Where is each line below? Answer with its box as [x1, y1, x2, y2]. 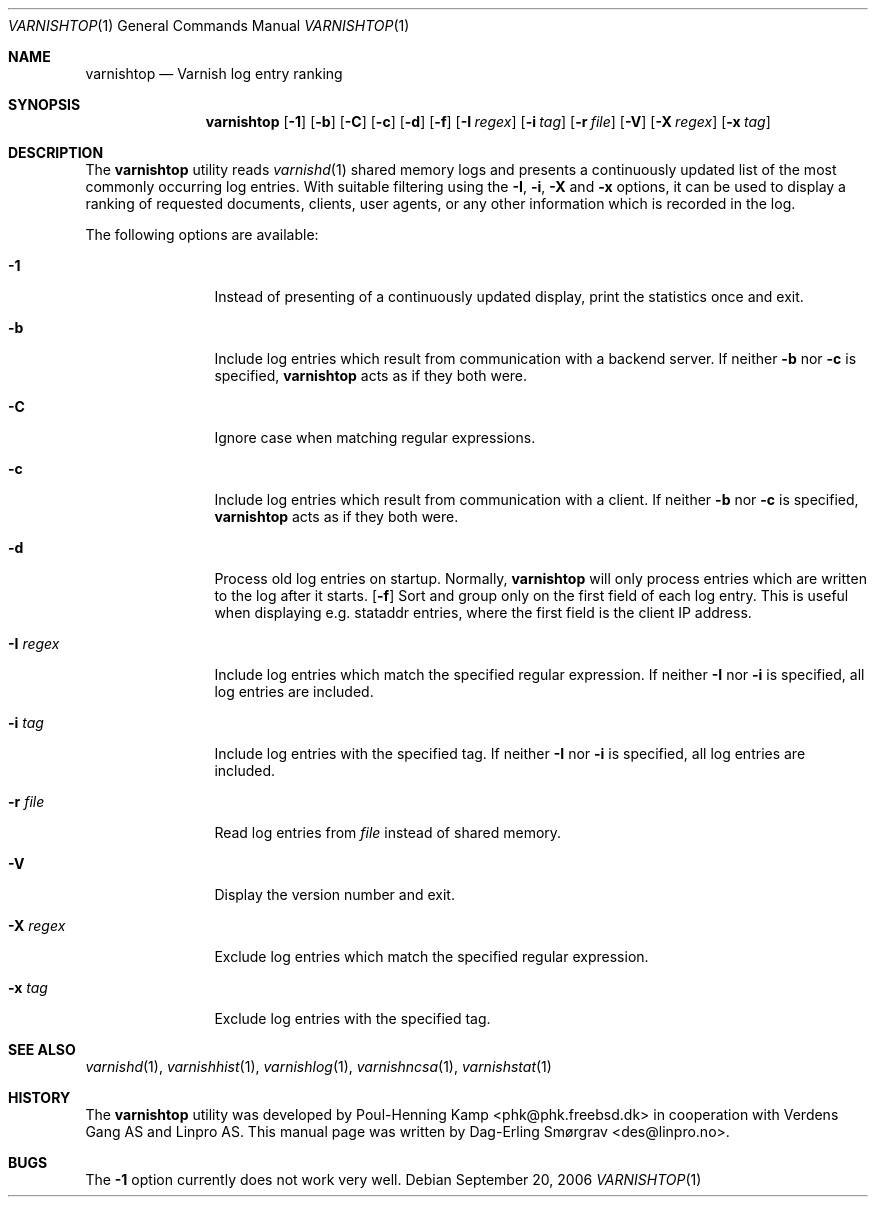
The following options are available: [85, 226, 319, 243]
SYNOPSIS [8, 96, 81, 113]
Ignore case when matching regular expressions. [214, 429, 536, 446]
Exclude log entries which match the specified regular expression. [214, 948, 649, 965]
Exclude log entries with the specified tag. [214, 1010, 491, 1027]
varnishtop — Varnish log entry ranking [85, 65, 343, 82]
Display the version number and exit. [214, 886, 455, 903]
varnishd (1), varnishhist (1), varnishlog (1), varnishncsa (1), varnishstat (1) [85, 1058, 552, 1075]
